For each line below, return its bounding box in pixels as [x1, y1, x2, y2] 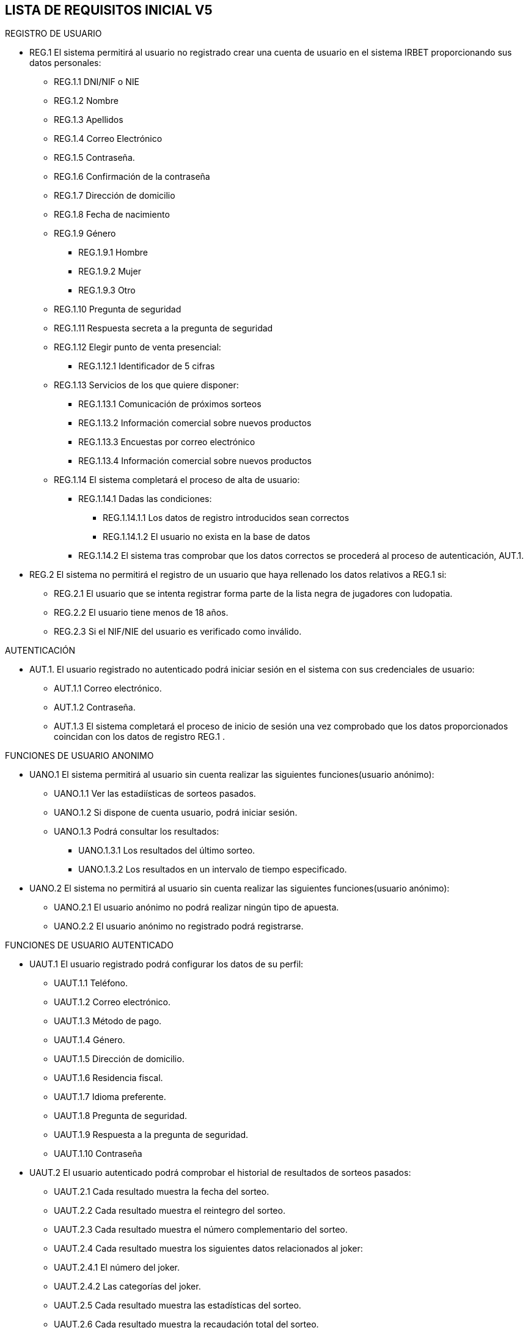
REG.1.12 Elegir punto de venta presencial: [54, 342, 221, 353]
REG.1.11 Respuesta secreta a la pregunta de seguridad [54, 323, 273, 334]
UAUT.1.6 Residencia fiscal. [54, 1073, 163, 1084]
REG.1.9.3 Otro [78, 285, 136, 296]
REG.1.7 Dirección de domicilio [54, 190, 175, 201]
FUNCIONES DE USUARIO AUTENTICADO [5, 940, 174, 951]
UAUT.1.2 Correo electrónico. [54, 997, 170, 1008]
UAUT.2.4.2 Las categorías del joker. [54, 1281, 201, 1292]
